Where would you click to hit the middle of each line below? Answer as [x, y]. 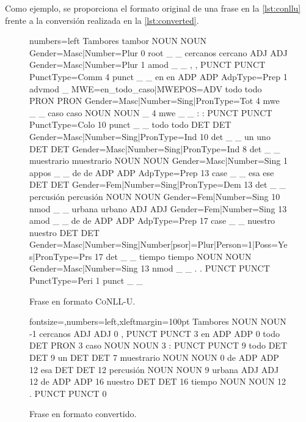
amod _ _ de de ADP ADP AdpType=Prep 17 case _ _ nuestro [152, 220]
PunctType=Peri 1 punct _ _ [86, 280]
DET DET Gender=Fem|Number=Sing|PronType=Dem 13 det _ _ [158, 184]
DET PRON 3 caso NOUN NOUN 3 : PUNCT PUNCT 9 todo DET [158, 345]
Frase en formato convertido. [83, 414]
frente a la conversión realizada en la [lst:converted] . [102, 20]
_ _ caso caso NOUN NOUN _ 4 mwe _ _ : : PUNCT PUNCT [151, 112]
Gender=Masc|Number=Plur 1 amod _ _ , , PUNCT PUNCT [148, 65]
